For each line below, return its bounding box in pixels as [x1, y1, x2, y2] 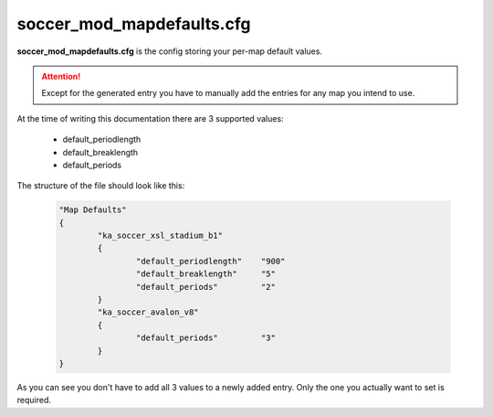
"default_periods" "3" [135, 333, 276, 343]
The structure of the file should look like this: [16, 180, 185, 191]
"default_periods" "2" [135, 282, 276, 292]
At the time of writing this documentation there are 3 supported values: [16, 112, 284, 123]
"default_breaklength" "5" [135, 269, 276, 279]
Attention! [41, 70, 81, 81]
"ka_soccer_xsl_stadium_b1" [97, 230, 224, 241]
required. [16, 394, 52, 406]
